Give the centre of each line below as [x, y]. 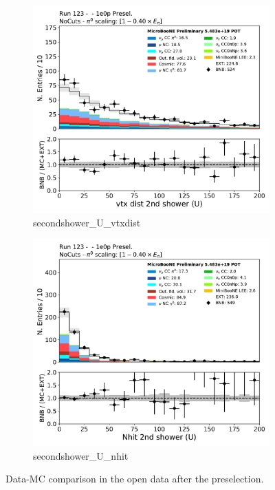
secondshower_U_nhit [81, 455]
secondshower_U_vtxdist [87, 222]
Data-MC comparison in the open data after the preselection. [135, 479]
